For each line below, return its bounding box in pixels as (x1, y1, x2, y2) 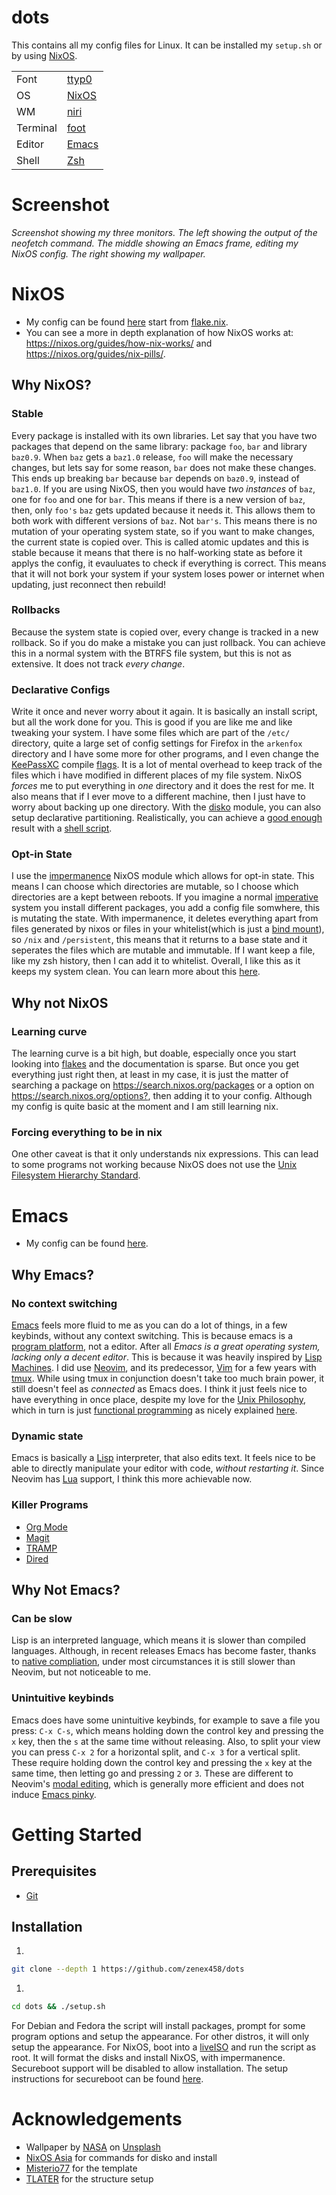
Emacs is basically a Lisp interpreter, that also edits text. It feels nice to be (11, 1452, 316, 1464)
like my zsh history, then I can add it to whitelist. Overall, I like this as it (11, 955, 301, 967)
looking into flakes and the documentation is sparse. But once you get (11, 1058, 300, 1070)
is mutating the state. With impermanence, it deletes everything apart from (11, 912, 319, 925)
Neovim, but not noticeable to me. (11, 1666, 151, 1678)
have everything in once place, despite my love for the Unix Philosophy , (11, 1394, 307, 1405)
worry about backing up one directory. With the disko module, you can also (11, 801, 322, 813)
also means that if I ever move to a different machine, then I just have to (11, 791, 306, 803)
